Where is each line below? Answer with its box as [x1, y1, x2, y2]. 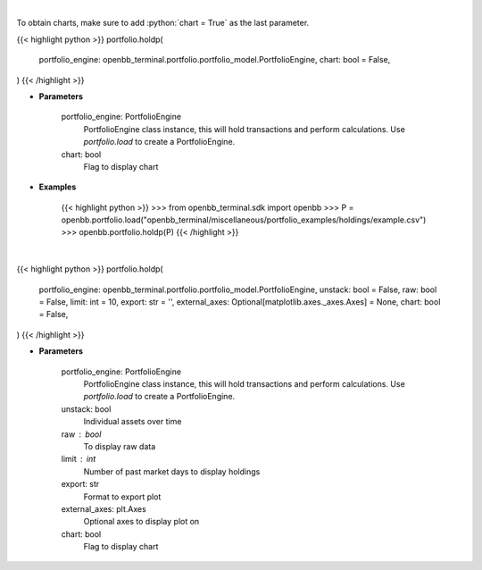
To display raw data [83, 440, 156, 451]
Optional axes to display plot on [83, 516, 200, 527]
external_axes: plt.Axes [61, 503, 146, 514]
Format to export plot [83, 491, 162, 502]
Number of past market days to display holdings [83, 465, 261, 477]
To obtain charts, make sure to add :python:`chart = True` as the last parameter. [16, 18, 310, 29]
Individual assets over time [83, 416, 182, 427]
